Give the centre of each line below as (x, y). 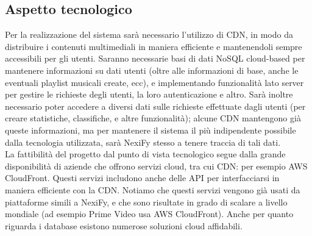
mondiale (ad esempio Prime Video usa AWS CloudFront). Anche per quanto (149, 214)
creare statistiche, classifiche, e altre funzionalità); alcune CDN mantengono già (153, 118)
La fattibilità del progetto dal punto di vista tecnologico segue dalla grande (145, 154)
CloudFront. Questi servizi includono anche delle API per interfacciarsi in (142, 178)
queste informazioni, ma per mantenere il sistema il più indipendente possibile (151, 130)
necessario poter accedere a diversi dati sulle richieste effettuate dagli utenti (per (155, 106)
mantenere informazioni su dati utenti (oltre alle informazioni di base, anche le (152, 70)
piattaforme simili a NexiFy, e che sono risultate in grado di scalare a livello (146, 202)
